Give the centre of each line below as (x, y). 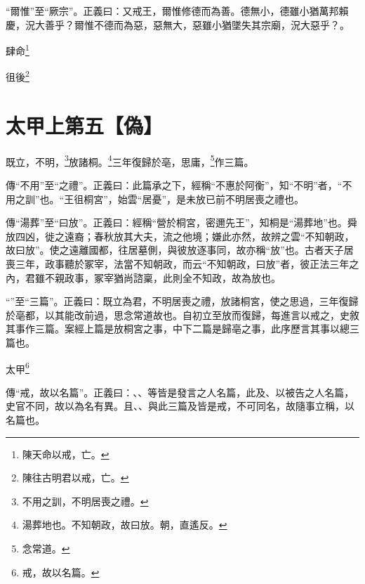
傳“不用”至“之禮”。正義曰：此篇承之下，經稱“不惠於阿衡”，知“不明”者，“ (174, 185)
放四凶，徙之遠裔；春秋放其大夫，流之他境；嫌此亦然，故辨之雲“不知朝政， (180, 236)
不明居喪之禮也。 (265, 199)
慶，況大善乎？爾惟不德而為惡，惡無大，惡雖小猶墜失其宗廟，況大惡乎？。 (178, 24)
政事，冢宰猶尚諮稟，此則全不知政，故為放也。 (172, 277)
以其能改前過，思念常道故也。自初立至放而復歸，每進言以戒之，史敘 (202, 314)
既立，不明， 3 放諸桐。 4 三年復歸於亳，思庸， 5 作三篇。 (130, 160)
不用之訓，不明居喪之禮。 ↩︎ (85, 501)
